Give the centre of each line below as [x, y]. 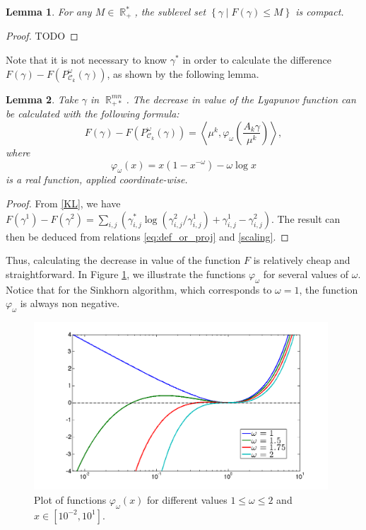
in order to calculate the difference [257, 60]
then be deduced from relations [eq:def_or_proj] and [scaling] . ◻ [147, 236]
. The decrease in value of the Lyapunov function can [241, 99]
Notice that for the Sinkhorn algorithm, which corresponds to [139, 289]
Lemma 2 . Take [42, 99]
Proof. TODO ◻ [42, 36]
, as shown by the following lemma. [183, 73]
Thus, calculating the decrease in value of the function [123, 260]
